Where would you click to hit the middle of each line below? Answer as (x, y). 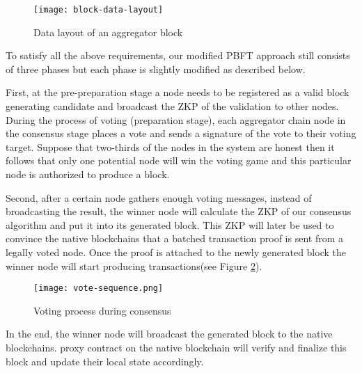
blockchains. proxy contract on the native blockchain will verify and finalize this (176, 347)
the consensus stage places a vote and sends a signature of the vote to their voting (181, 133)
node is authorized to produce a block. (88, 174)
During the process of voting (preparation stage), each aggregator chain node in (176, 119)
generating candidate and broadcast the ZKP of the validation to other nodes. (172, 106)
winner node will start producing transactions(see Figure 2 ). (134, 265)
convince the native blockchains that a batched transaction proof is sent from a (174, 238)
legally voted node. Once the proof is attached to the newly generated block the (176, 252)
